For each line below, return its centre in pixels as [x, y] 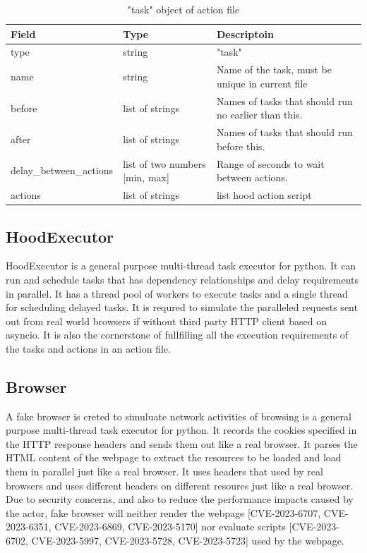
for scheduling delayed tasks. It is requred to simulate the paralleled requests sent [182, 307]
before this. [241, 146]
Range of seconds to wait [270, 163]
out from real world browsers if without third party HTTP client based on [166, 321]
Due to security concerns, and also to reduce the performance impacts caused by [180, 499]
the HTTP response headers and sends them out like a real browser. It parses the [182, 443]
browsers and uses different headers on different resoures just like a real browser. [180, 485]
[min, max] [146, 177]
